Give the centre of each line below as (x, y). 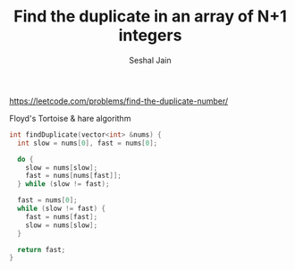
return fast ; (42, 249)
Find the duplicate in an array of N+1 (150, 17)
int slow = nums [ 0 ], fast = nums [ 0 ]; (88, 143)
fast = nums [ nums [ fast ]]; (74, 176)
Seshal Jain (150, 60)
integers (150, 35)
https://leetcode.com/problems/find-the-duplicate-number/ (119, 101)
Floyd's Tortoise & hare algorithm (70, 118)
